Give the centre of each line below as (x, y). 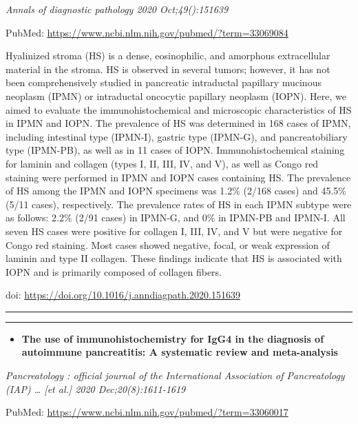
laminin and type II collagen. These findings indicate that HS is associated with (174, 258)
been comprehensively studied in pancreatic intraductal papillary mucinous (164, 82)
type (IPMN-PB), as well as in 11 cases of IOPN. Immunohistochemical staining (175, 150)
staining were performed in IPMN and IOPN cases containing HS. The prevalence (178, 177)
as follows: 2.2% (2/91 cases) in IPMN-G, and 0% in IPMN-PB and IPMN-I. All (176, 218)
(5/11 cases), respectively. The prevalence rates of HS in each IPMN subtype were (179, 204)
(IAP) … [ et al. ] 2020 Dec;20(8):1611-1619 (96, 388)
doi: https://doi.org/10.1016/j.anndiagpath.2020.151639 (123, 295)
